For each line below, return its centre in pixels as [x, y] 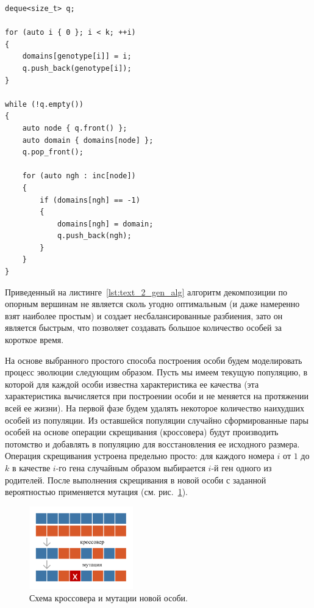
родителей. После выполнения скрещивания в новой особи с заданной [136, 480]
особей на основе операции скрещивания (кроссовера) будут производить [142, 432]
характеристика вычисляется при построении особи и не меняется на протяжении [157, 396]
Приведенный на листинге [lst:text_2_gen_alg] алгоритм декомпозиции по [146, 291]
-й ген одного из [241, 467]
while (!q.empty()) [44, 104]
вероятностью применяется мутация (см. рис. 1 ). [96, 492]
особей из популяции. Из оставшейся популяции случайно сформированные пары [157, 420]
